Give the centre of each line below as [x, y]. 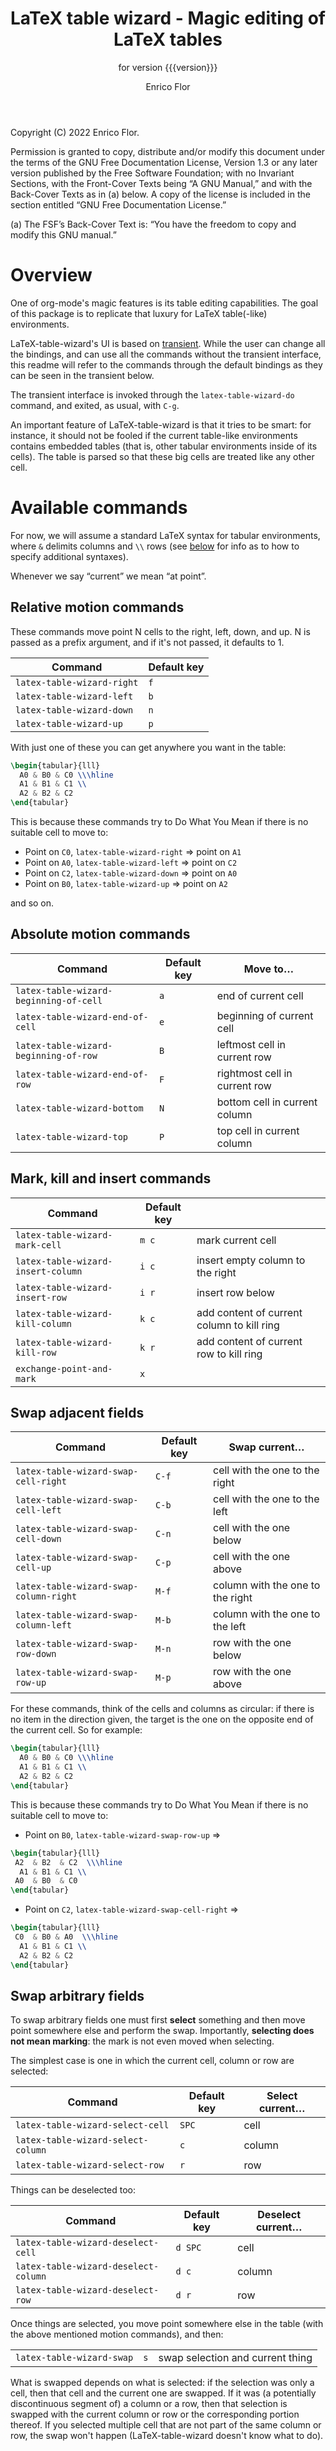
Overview [51, 275]
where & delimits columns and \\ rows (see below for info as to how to [155, 546]
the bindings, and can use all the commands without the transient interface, [166, 354]
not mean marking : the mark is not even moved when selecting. [142, 2041]
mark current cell [236, 1240]
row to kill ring [229, 1354]
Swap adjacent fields [77, 1413]
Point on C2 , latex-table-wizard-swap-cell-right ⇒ [131, 1909]
